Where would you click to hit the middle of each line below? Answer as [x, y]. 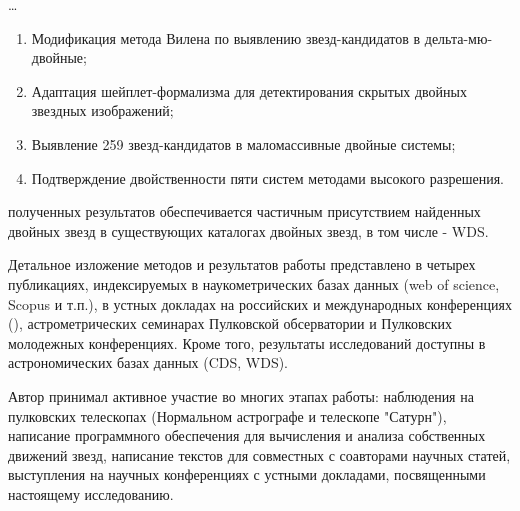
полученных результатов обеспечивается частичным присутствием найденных [244, 211]
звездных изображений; [102, 110]
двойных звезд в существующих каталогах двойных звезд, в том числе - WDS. [248, 230]
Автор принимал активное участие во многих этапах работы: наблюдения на [241, 395]
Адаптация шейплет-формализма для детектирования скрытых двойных [249, 90]
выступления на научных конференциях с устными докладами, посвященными [247, 474]
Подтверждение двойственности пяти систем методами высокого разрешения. [267, 177]
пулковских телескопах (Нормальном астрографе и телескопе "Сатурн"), [227, 415]
